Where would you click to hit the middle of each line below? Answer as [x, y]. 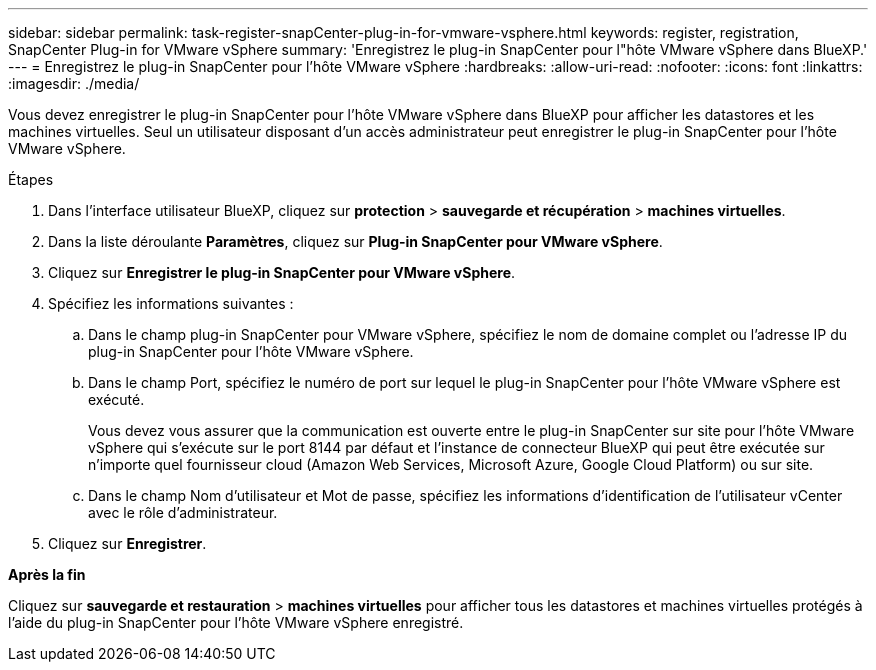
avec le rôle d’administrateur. [183, 512]
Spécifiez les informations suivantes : [171, 303]
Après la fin [47, 574]
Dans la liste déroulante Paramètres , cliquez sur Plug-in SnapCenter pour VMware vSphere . [355, 241]
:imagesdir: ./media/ [74, 83]
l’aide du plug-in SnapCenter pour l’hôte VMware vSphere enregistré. [236, 622]
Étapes [31, 179]
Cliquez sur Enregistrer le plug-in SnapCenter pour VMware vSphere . [282, 272]
